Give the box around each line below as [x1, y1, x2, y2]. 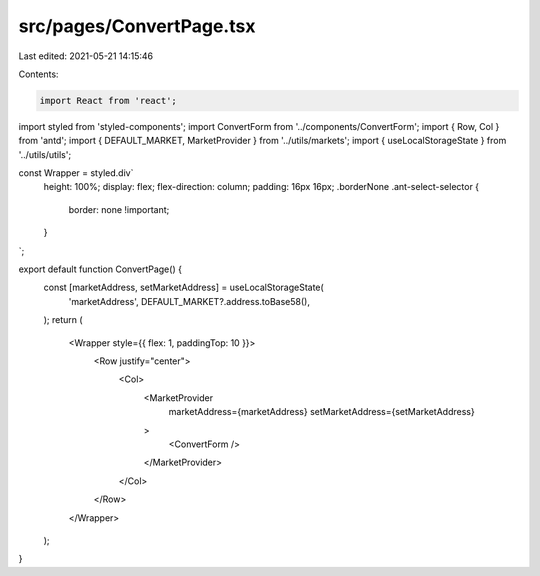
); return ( [43, 314, 84, 326]
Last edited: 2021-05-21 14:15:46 [18, 50, 154, 62]
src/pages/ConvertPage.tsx [18, 15, 256, 37]
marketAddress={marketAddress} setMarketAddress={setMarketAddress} [168, 406, 475, 418]
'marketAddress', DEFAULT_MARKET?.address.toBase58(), [68, 295, 310, 307]
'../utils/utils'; [18, 148, 72, 160]
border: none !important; [68, 203, 170, 215]
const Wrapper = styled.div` [18, 167, 134, 179]
